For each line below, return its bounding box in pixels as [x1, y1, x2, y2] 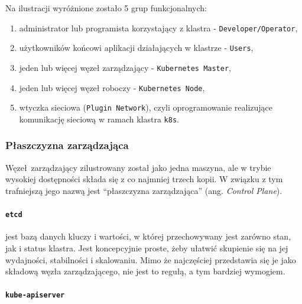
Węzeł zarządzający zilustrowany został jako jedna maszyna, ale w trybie [5, 161, 271, 173]
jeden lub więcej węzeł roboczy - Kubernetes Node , [19, 81, 205, 93]
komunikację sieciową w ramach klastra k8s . [19, 112, 179, 125]
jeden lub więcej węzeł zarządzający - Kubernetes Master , [19, 61, 231, 73]
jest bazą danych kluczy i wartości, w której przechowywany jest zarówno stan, [5, 230, 291, 242]
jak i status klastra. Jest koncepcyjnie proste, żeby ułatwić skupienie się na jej [5, 241, 288, 254]
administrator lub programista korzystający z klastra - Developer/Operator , [19, 21, 298, 34]
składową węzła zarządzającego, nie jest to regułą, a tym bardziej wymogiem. [5, 265, 285, 277]
